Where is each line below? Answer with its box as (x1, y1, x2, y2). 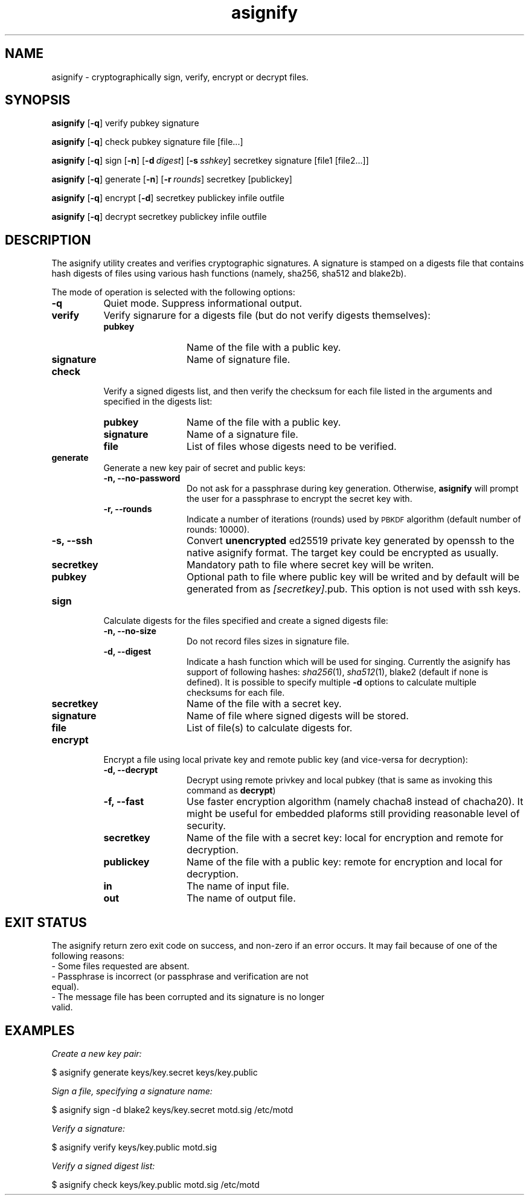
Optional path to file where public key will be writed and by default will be (186, 571, 519, 583)
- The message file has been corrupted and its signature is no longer (51, 992, 325, 1003)
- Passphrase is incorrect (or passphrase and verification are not (51, 971, 309, 982)
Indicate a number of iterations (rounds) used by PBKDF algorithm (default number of (187, 514, 521, 525)
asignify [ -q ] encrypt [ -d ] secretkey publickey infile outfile (51, 193, 284, 204)
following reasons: (51, 951, 124, 961)
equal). (51, 981, 79, 992)
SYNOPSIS (5, 92, 71, 108)
